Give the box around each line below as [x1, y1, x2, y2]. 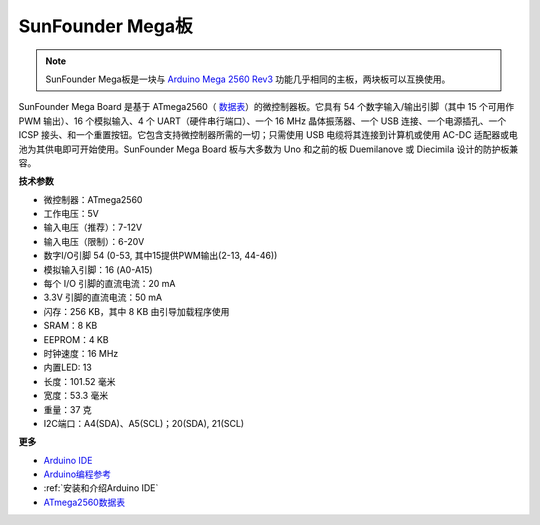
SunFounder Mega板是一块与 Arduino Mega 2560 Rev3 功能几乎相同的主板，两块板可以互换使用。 [45, 73, 451, 85]
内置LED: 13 [43, 361, 92, 374]
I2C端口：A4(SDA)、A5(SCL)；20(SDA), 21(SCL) [43, 417, 245, 429]
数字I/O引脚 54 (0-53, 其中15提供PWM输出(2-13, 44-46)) [43, 250, 278, 262]
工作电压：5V [43, 208, 99, 220]
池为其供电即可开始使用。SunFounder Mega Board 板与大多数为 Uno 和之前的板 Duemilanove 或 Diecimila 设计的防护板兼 [18, 143, 519, 155]
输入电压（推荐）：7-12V [43, 221, 143, 234]
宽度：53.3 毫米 [43, 390, 109, 402]
